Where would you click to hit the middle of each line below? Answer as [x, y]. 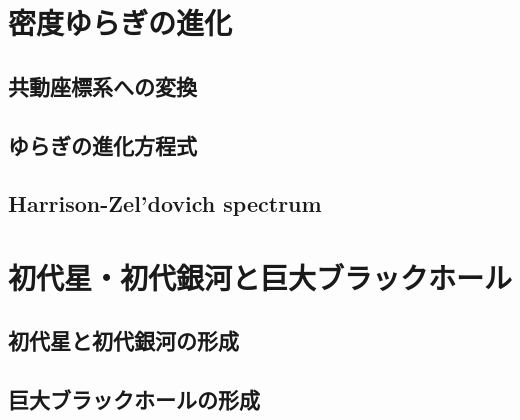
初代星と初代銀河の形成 [123, 340]
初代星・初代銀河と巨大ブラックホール [260, 276]
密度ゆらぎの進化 [120, 22]
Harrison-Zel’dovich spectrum [165, 203]
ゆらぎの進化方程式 [102, 144]
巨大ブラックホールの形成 [134, 399]
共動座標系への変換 [102, 85]
